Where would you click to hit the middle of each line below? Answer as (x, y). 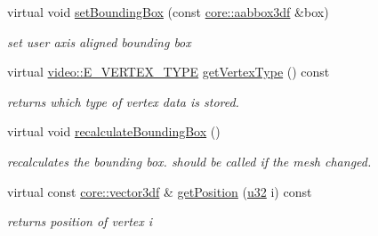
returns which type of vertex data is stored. (123, 101)
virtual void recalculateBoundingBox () (114, 131)
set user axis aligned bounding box (99, 41)
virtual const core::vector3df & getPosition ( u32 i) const (160, 191)
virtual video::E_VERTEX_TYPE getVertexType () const (169, 72)
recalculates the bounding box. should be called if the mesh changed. (189, 161)
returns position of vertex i (80, 221)
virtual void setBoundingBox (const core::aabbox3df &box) (168, 12)
